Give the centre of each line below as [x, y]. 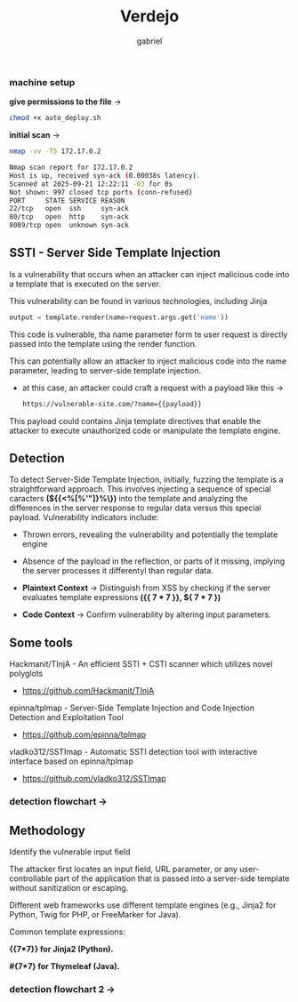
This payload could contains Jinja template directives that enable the [135, 421]
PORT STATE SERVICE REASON [67, 200]
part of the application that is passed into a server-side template [172, 878]
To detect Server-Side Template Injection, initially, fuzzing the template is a [146, 480]
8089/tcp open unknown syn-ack [69, 225]
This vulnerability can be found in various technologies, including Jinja [138, 301]
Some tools [41, 642]
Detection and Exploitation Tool [67, 717]
